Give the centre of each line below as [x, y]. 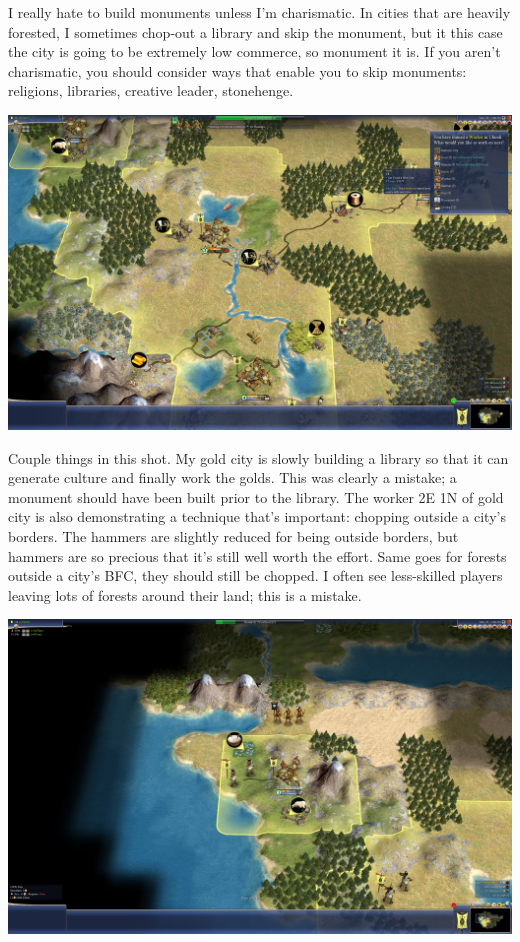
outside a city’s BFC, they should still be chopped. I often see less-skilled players [255, 575]
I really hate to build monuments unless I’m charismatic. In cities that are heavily [259, 12]
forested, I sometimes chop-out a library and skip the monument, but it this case [255, 31]
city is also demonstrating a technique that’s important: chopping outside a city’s [257, 516]
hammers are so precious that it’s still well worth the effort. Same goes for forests [257, 555]
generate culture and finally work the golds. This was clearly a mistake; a [232, 477]
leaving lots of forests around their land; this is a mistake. [185, 594]
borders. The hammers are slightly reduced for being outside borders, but [233, 535]
